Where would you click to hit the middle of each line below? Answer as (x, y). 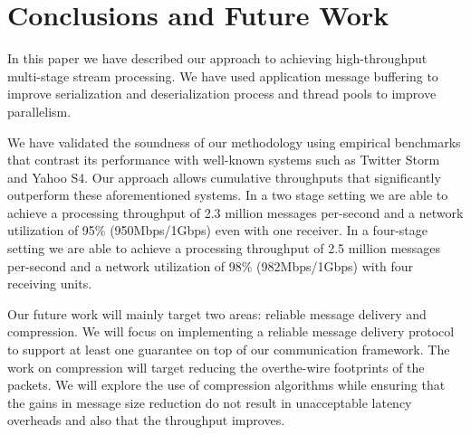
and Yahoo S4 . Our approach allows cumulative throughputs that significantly (224, 177)
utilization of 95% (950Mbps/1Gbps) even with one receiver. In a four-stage (218, 230)
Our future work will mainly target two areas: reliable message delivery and (217, 313)
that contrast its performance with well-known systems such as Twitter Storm (224, 160)
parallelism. (39, 111)
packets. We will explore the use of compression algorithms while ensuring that (226, 385)
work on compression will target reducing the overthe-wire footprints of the (216, 367)
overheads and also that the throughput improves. (146, 420)
